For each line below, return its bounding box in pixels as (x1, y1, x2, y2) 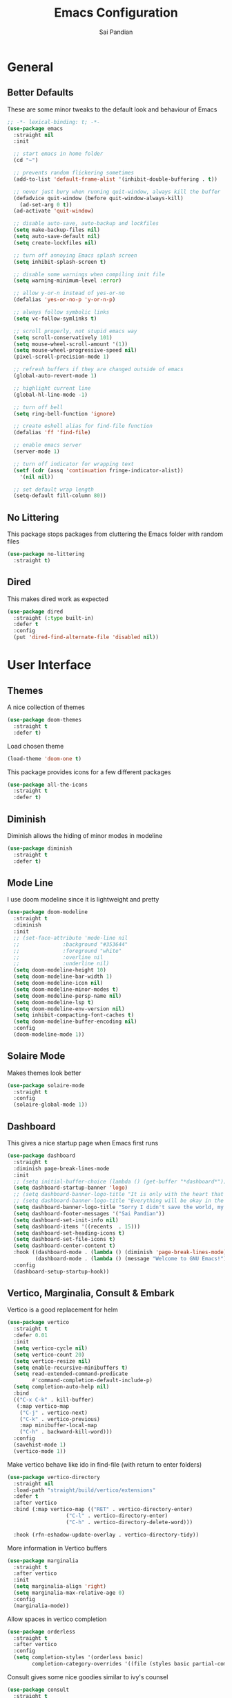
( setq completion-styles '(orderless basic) (13, 1654, 144, 1661)
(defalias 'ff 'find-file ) (13, 429, 91, 436)
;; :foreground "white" (13, 947, 122, 954)
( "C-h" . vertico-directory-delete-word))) (66, 1519, 193, 1526)
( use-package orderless (7, 1628, 76, 1635)
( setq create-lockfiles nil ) (13, 239, 97, 247)
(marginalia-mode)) (13, 1602, 70, 1609)
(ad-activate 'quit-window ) (13, 208, 95, 215)
